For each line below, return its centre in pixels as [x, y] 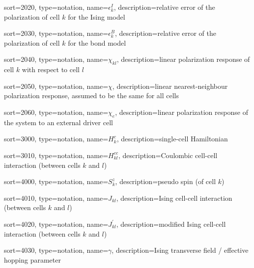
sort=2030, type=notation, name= [56, 33]
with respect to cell [51, 69]
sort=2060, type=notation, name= [56, 112]
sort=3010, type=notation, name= [56, 155]
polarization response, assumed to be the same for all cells [91, 95]
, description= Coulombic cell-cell [168, 155]
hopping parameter [32, 259]
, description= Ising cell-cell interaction [174, 198]
